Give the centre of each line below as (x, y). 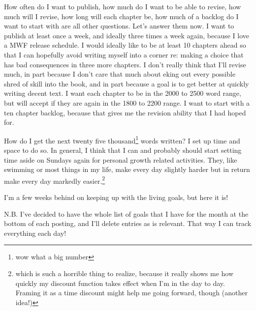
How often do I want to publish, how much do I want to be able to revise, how (123, 6)
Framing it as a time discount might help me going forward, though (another (131, 293)
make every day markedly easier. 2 (55, 180)
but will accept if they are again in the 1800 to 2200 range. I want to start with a (127, 102)
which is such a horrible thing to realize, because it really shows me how (125, 273)
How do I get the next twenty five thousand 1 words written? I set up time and (122, 140)
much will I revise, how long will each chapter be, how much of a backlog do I (121, 16)
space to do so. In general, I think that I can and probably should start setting (123, 150)
